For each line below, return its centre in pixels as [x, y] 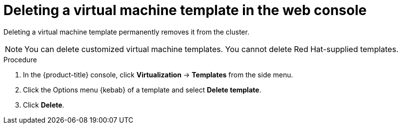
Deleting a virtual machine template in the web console [185, 10]
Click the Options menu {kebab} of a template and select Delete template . [142, 90]
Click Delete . [44, 105]
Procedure [20, 59]
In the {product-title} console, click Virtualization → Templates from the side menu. [158, 74]
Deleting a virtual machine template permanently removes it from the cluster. [126, 32]
